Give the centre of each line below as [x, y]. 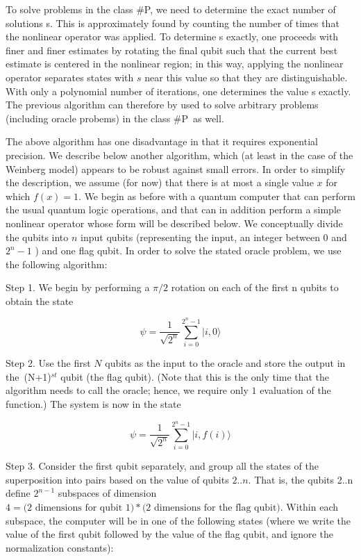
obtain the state [40, 300]
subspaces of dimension [107, 493]
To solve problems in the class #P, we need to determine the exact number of [171, 9]
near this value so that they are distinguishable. [246, 77]
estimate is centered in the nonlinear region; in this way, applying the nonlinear [175, 64]
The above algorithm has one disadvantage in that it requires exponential [162, 141]
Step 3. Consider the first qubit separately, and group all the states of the [162, 466]
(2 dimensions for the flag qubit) [211, 508]
